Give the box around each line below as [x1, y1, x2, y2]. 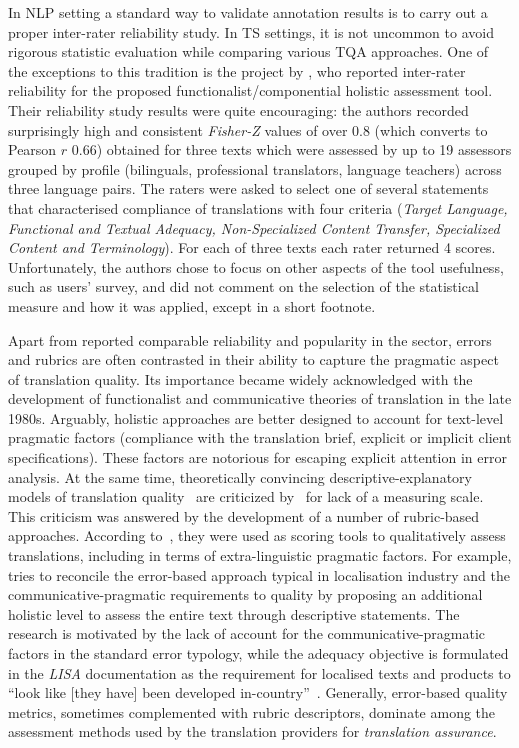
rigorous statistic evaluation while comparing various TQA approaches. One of [8, 41, 489, 62]
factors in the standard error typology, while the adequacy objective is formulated [8, 643, 509, 663]
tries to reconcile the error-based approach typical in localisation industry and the [8, 564, 510, 585]
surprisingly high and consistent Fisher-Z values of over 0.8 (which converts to [8, 119, 488, 140]
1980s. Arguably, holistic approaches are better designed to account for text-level [8, 407, 504, 428]
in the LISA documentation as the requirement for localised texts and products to [8, 662, 511, 683]
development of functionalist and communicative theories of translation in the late [8, 388, 512, 409]
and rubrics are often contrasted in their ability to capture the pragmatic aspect [8, 349, 499, 370]
